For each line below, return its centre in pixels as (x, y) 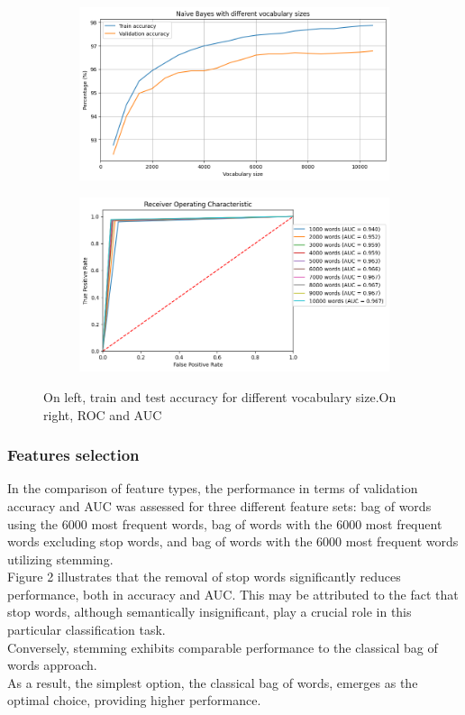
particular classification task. (87, 630)
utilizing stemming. (60, 559)
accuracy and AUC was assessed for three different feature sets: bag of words (219, 505)
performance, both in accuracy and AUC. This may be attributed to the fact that (233, 594)
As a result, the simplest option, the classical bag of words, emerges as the (213, 682)
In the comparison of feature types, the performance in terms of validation (213, 488)
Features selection (73, 455)
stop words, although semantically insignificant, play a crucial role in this (210, 612)
